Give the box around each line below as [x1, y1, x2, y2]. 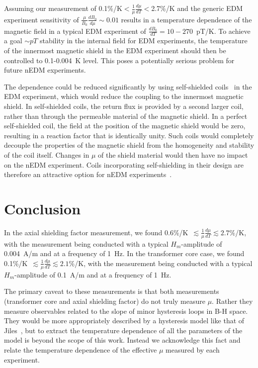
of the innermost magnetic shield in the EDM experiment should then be [4, 45, 226, 56]
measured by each [166, 344, 220, 355]
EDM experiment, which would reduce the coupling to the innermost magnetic [4, 91, 244, 101]
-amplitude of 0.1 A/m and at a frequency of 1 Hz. [14, 269, 172, 279]
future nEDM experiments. [4, 65, 86, 75]
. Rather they [212, 295, 253, 306]
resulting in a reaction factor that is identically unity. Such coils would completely [4, 130, 254, 140]
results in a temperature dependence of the [121, 14, 252, 24]
